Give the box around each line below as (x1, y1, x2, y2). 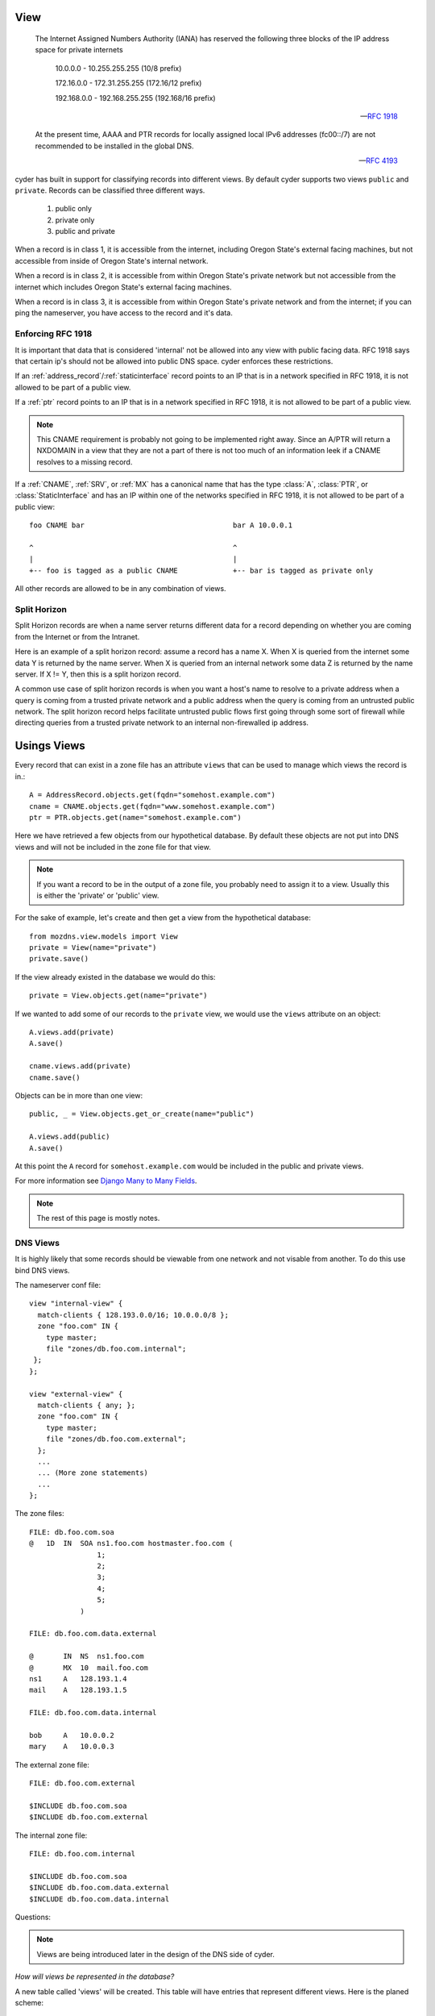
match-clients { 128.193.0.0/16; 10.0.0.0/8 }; (37, 1310, 230, 1319)
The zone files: (14, 1509, 64, 1518)
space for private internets (35, 45, 124, 55)
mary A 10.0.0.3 (29, 1742, 114, 1752)
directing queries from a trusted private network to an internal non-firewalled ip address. (14, 718, 309, 727)
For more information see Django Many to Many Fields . (14, 1176, 197, 1185)
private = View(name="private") (29, 943, 157, 952)
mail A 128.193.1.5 (29, 1685, 127, 1695)
